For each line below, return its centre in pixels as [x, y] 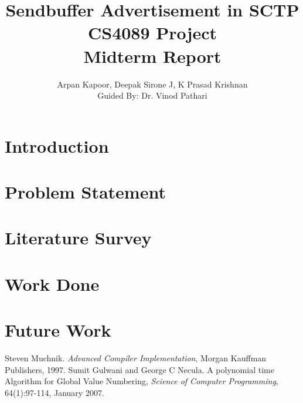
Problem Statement [85, 192]
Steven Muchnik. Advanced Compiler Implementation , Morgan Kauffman [136, 358]
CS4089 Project [152, 33]
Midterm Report [152, 56]
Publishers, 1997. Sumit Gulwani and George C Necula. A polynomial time [139, 369]
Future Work [58, 330]
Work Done [52, 283]
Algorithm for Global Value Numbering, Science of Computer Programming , [142, 381]
